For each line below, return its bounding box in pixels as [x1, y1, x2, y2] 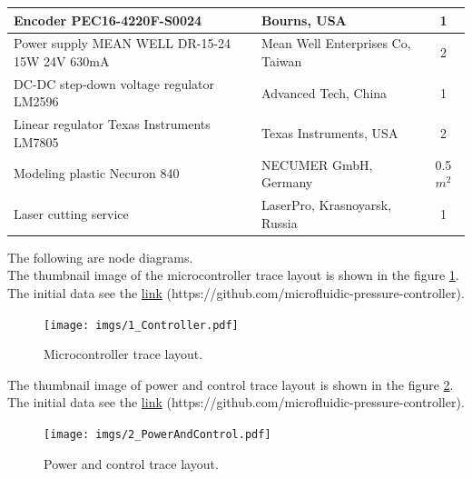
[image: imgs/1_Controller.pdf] [44, 318, 239, 332]
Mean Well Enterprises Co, [261, 34, 411, 53]
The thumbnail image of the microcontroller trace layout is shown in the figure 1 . [7, 265, 459, 284]
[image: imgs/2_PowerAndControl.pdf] [44, 428, 271, 441]
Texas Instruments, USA [261, 124, 398, 143]
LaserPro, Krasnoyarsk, [261, 195, 392, 215]
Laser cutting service [14, 204, 129, 223]
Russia [261, 213, 298, 232]
